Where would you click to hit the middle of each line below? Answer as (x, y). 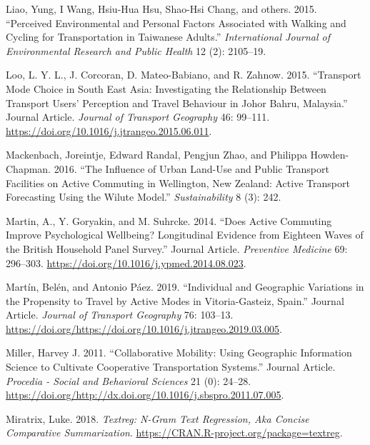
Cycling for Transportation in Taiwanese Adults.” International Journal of (168, 37)
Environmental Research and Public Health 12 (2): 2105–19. (136, 50)
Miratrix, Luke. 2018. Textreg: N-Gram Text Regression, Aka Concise (157, 418)
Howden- (330, 155)
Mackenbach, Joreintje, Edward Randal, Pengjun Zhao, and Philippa (156, 155)
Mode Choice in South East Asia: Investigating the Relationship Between (166, 88)
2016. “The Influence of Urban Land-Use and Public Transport (191, 168)
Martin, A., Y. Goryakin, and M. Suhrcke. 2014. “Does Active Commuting (169, 220)
